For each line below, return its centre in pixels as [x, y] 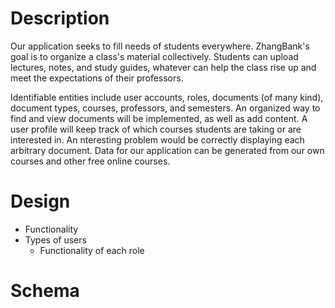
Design [40, 201]
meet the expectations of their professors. [97, 78]
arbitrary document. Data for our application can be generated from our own [167, 150]
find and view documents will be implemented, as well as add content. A [159, 118]
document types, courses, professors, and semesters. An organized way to [165, 108]
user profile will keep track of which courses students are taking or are [156, 129]
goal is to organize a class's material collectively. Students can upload [154, 56]
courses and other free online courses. [90, 161]
